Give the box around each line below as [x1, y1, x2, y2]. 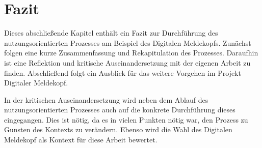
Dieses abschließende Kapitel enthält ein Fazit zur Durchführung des [4, 27, 218, 38]
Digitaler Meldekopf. [4, 77, 68, 88]
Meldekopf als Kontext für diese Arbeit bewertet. [4, 134, 158, 145]
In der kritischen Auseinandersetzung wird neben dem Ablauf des [4, 94, 208, 105]
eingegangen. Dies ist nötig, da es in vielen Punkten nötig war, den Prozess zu [4, 114, 248, 125]
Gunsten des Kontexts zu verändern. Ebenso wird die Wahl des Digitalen [4, 124, 232, 135]
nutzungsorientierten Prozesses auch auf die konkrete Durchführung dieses [4, 104, 235, 115]
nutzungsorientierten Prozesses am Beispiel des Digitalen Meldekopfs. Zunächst [4, 37, 251, 48]
